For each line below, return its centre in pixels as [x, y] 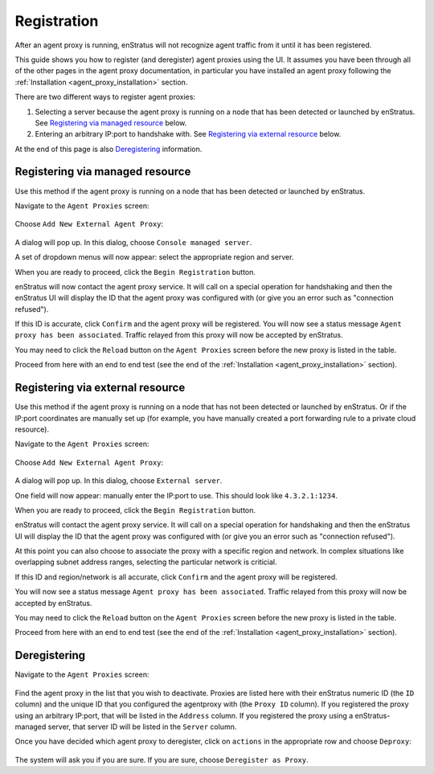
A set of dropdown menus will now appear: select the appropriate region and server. [154, 257]
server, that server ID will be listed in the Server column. [142, 727]
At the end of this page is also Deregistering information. [108, 149]
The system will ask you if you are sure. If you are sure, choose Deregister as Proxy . [162, 760]
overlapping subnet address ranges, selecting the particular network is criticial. [146, 562]
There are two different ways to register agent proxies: [105, 97]
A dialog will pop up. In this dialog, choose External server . [119, 481]
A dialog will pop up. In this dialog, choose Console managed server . [133, 242]
